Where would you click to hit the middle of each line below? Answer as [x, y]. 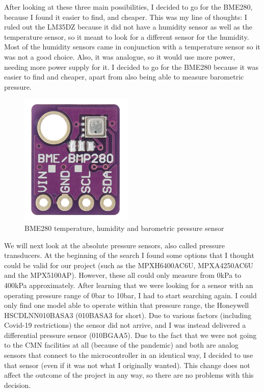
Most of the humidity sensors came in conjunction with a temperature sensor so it [132, 47]
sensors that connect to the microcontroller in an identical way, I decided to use [129, 355]
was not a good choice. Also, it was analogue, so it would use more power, [120, 56]
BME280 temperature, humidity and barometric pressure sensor [124, 228]
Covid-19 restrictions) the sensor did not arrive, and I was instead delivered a [125, 325]
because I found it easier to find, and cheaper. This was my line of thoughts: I [126, 17]
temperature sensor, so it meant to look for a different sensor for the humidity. [127, 36]
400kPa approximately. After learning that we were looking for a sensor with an [129, 285]
